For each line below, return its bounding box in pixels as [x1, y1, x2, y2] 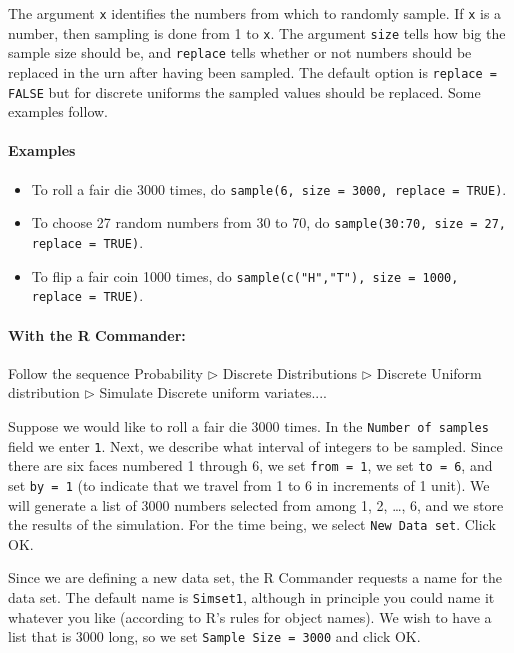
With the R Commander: [8, 324, 186, 345]
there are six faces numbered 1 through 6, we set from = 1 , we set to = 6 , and [8, 455, 493, 476]
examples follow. [8, 101, 109, 122]
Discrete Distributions [222, 362, 358, 383]
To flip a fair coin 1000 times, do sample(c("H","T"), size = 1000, [31, 265, 459, 286]
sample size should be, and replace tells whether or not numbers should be [8, 42, 472, 63]
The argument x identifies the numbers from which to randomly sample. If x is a [8, 3, 502, 23]
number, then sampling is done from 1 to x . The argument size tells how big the [8, 22, 506, 43]
